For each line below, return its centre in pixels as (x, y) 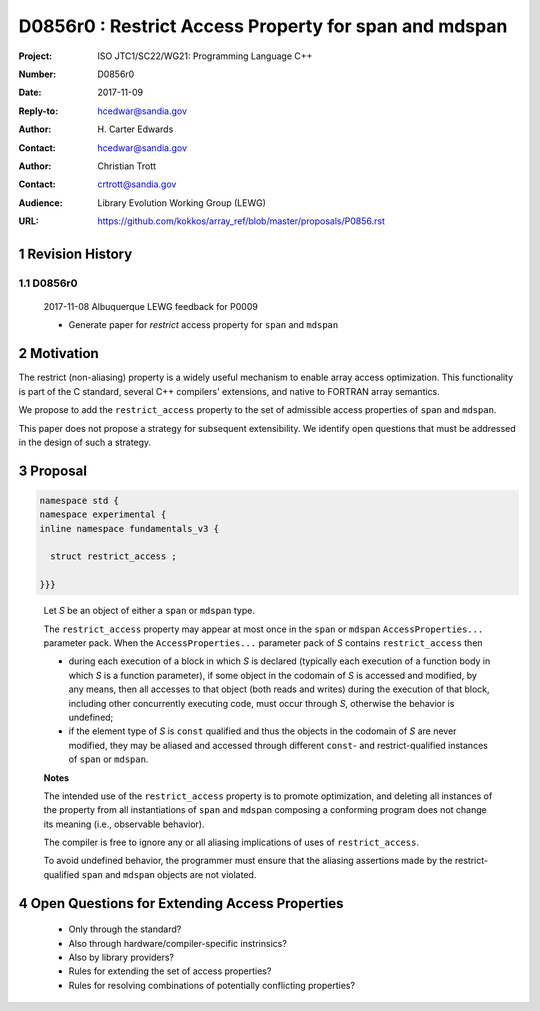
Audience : (41, 202)
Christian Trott (127, 166)
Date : (30, 92)
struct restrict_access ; (113, 556)
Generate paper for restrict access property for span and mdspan (203, 325)
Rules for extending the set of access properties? (170, 971)
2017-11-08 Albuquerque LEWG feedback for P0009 (151, 307)
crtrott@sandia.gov (137, 184)
